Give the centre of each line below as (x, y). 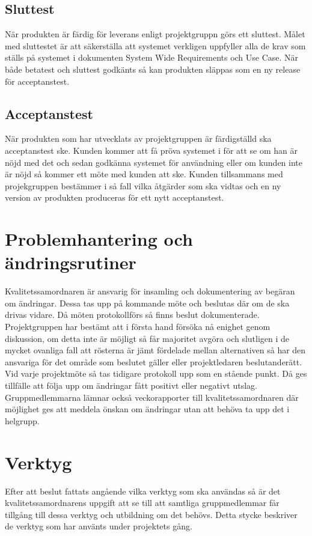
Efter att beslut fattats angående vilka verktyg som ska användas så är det (143, 491)
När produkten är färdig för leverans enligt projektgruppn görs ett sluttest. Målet (155, 34)
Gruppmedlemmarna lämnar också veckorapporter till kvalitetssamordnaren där (152, 397)
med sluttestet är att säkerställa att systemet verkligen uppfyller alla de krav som (155, 45)
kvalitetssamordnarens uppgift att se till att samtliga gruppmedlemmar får (142, 503)
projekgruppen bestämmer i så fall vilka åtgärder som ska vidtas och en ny (143, 185)
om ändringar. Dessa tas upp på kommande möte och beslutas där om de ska (147, 303)
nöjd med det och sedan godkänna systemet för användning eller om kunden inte (154, 162)
